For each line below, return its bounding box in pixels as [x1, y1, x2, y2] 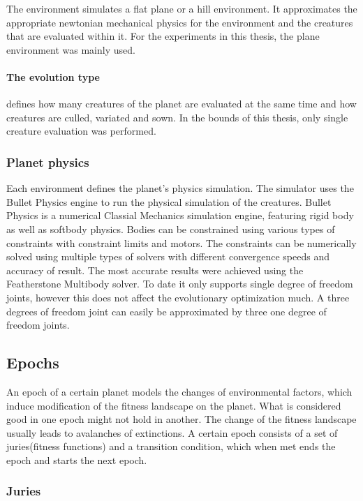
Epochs [6, 352, 59, 373]
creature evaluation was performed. [6, 124, 156, 138]
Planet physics [6, 153, 89, 170]
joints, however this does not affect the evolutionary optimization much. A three [6, 290, 350, 304]
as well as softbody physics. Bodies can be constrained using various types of [6, 221, 335, 236]
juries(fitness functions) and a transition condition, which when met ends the [6, 439, 336, 454]
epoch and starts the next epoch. [6, 452, 147, 467]
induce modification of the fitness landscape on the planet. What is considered [6, 398, 341, 412]
